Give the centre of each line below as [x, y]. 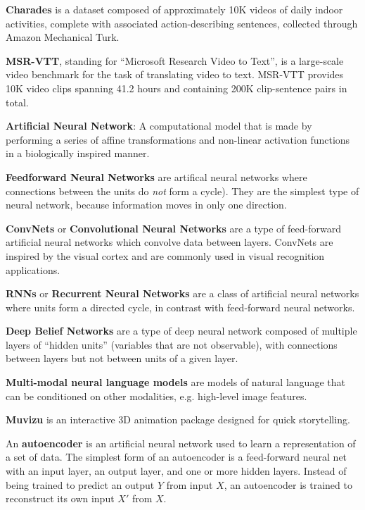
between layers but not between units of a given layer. [122, 358]
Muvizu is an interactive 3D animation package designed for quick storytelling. [178, 419]
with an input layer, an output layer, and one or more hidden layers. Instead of [176, 471]
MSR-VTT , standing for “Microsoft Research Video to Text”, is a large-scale [175, 60]
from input [190, 484]
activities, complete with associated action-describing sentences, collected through [182, 23]
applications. [33, 269]
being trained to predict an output [80, 484]
